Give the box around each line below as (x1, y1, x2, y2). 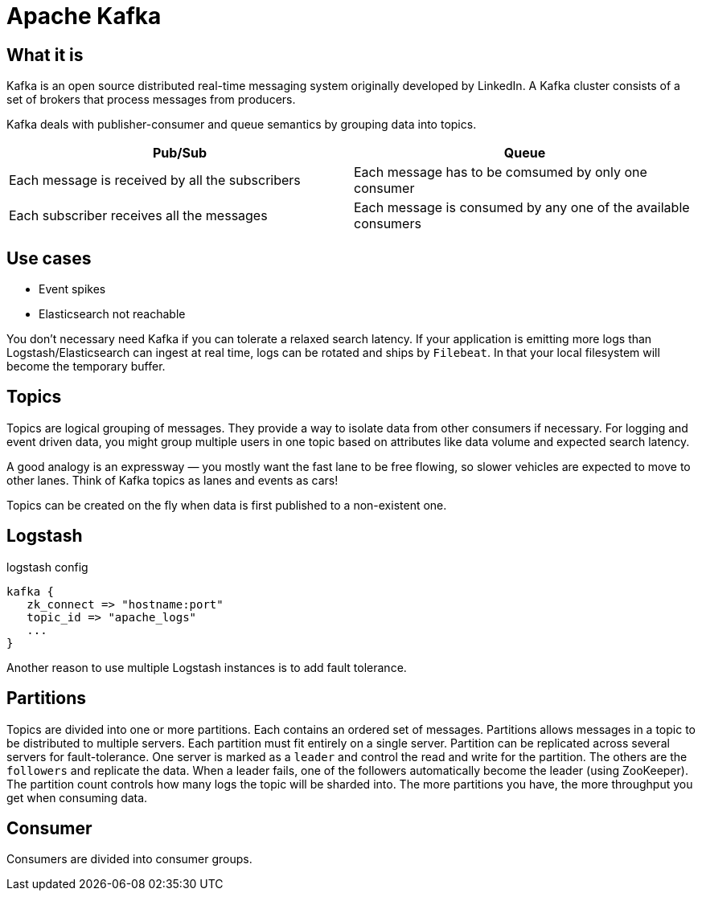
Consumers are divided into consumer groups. (6, 852, 252, 866)
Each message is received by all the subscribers (9, 172, 301, 189)
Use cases (6, 248, 92, 268)
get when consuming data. (6, 790, 148, 805)
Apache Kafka (6, 2, 162, 30)
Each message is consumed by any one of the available (354, 199, 690, 216)
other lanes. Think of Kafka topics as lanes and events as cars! (6, 473, 339, 487)
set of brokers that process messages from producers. (6, 92, 296, 107)
